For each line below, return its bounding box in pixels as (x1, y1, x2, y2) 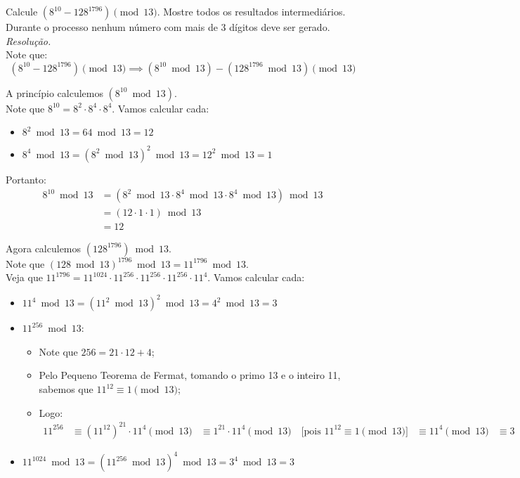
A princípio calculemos (6, 85, 103, 100)
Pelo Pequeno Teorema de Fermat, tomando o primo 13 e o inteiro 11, (39, 368, 341, 382)
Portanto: (6, 172, 46, 186)
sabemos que (39, 382, 93, 396)
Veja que (6, 270, 43, 285)
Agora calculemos (6, 240, 82, 255)
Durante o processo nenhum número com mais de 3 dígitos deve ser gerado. (6, 20, 330, 34)
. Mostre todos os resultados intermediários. (157, 4, 346, 18)
